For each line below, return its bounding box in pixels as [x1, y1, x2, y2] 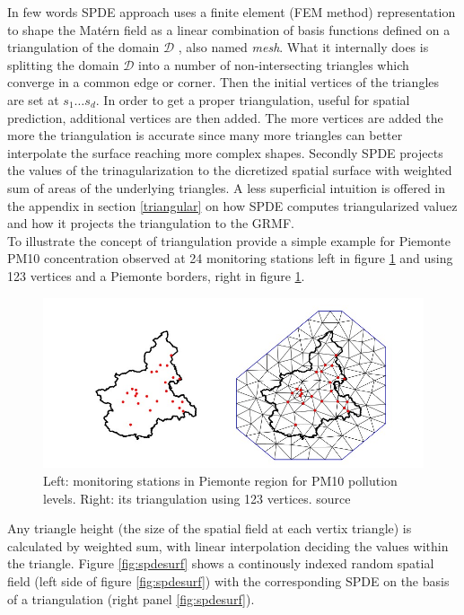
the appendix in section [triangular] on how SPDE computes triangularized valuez [7, 196, 458, 215]
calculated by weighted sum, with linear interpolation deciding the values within [7, 536, 449, 555]
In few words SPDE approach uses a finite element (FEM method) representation [7, 3, 456, 21]
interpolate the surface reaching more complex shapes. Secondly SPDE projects [7, 143, 443, 162]
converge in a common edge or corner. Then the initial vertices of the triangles [7, 73, 440, 92]
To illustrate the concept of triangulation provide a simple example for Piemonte [7, 231, 451, 250]
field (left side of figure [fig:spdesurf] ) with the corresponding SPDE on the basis [7, 572, 450, 591]
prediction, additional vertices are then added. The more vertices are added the [7, 108, 443, 127]
